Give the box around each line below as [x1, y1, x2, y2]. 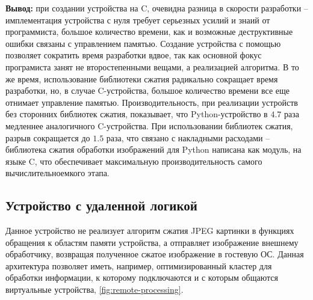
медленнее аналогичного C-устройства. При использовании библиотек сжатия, [5, 119, 293, 132]
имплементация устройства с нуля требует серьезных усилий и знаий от [5, 13, 270, 26]
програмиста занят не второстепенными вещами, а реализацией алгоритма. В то [5, 60, 299, 73]
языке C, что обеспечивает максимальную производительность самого [5, 155, 262, 167]
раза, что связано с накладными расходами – [106, 131, 270, 144]
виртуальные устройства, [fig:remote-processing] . [5, 283, 184, 296]
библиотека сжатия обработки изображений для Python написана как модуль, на [5, 143, 302, 156]
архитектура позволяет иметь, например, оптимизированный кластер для [5, 259, 272, 272]
